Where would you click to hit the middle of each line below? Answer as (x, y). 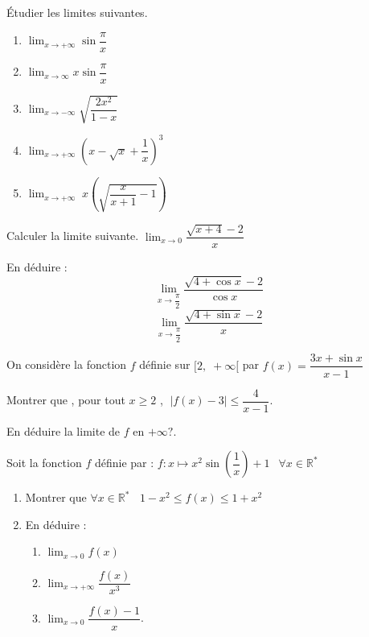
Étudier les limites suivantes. (77, 12)
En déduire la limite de (64, 430)
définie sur (165, 364)
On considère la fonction (67, 364)
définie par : (124, 463)
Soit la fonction (44, 463)
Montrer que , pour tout (66, 400)
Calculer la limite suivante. (73, 236)
